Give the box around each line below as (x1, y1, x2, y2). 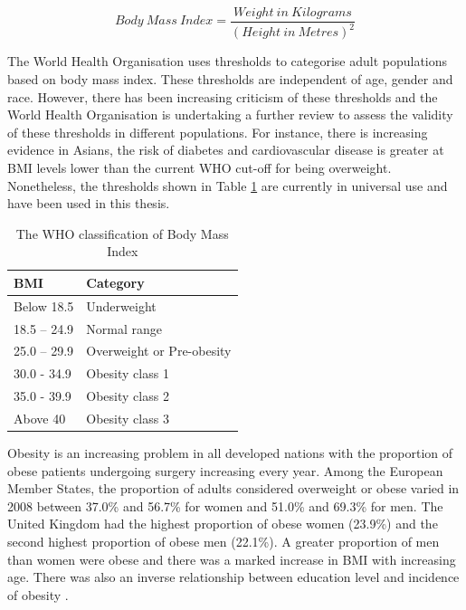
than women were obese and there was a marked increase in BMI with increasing (7, 549, 456, 568)
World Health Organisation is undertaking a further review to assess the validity (7, 105, 453, 124)
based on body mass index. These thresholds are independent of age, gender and (7, 70, 453, 88)
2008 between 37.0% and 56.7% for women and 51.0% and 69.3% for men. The (7, 496, 443, 515)
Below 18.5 (14, 296, 74, 315)
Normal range (86, 319, 162, 338)
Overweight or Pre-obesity (86, 341, 232, 360)
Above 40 (14, 409, 66, 427)
